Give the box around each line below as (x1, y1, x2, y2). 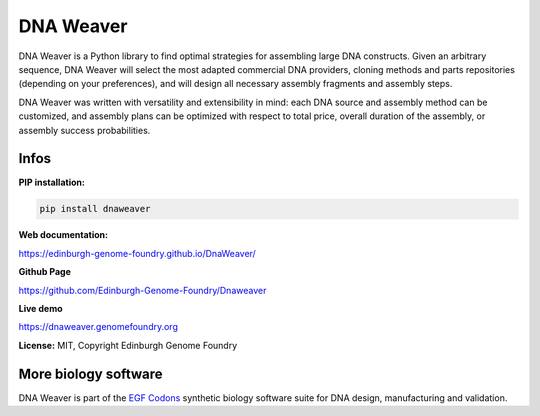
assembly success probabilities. (18, 124, 151, 136)
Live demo (18, 302, 64, 314)
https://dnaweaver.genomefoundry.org (18, 321, 179, 333)
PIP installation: (18, 176, 85, 189)
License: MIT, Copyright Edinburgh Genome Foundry (18, 339, 238, 351)
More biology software (18, 365, 164, 382)
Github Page (18, 266, 72, 278)
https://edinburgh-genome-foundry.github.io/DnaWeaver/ (18, 247, 257, 259)
